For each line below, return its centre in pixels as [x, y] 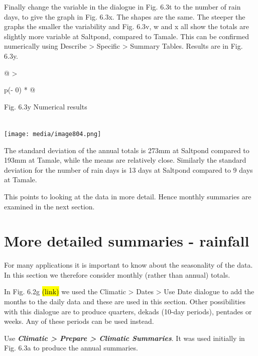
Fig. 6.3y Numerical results [46, 106]
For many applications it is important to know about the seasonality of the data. [128, 265]
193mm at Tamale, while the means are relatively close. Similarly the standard [125, 160]
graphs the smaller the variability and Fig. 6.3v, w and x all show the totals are [126, 26]
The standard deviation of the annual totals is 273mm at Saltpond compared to [127, 150]
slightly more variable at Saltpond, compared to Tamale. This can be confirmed [126, 36]
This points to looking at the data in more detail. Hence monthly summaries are [128, 196]
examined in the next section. [49, 206]
